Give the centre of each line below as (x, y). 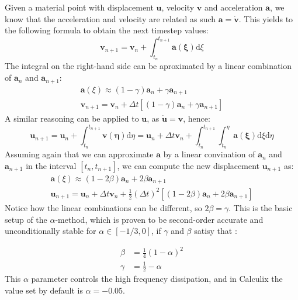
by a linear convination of (209, 154)
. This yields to (266, 18)
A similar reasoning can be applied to (72, 118)
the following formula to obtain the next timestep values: (107, 30)
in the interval (51, 165)
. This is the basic (261, 207)
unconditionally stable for (51, 231)
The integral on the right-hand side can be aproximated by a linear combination (148, 66)
